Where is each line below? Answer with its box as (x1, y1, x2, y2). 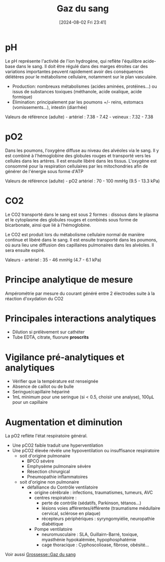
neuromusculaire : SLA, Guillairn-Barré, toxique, (41, 531, 139, 537)
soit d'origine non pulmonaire (19, 479, 79, 485)
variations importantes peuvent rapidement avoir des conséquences (5, 69, 144, 74)
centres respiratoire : (34, 495, 77, 501)
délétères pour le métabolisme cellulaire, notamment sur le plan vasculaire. (5, 73, 158, 79)
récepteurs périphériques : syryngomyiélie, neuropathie (41, 516, 155, 522)
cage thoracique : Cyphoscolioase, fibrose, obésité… (41, 542, 149, 548)
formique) (12, 94, 33, 100)
